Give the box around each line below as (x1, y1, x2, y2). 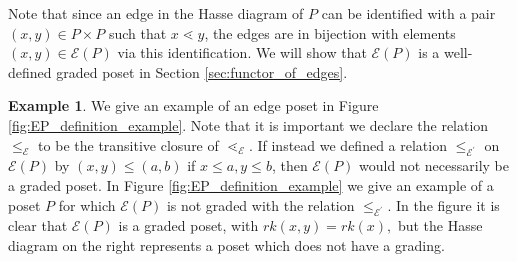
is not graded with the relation (166, 194, 355, 215)
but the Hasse (397, 215, 483, 236)
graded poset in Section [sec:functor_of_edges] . (56, 61, 348, 82)
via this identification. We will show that (117, 42, 367, 63)
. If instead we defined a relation (248, 134, 447, 155)
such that (108, 22, 167, 43)
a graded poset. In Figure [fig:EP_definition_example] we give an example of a (8, 174, 494, 195)
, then (271, 155, 308, 176)
